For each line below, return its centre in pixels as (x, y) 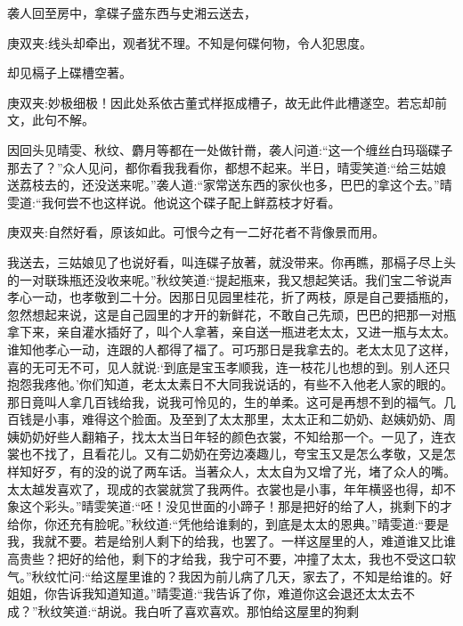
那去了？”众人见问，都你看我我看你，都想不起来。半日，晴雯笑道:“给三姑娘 (227, 167)
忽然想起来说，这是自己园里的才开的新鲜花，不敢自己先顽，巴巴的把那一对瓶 (231, 314)
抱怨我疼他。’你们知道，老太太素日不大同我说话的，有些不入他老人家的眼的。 (230, 384)
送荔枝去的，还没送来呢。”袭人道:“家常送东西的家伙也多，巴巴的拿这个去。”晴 (230, 185)
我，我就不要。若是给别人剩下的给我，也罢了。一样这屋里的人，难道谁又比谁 (231, 541)
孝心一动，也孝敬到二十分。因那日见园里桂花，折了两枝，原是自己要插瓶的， (231, 297)
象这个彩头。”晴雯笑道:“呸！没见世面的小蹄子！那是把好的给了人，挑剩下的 (224, 506)
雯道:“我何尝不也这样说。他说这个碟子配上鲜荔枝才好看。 (174, 202)
